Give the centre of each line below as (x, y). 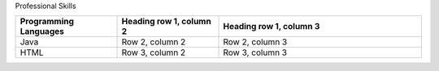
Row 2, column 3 (255, 42)
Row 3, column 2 (154, 52)
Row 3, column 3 (255, 52)
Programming (47, 22)
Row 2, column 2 (154, 42)
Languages (42, 31)
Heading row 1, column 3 (272, 27)
